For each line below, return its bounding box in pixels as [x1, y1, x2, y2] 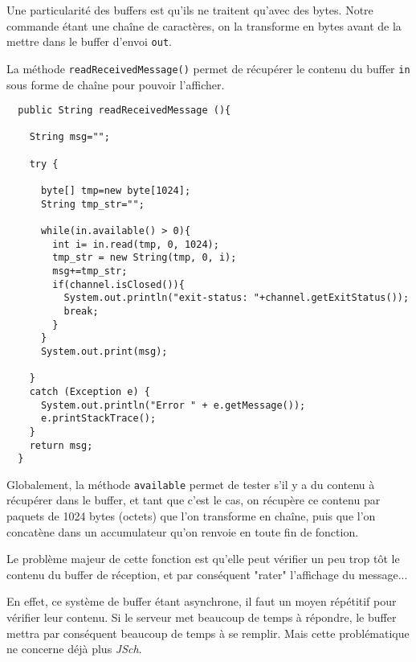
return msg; [29, 439, 93, 451]
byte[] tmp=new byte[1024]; [40, 185, 191, 197]
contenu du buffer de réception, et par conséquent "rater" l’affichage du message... [6, 565, 408, 582]
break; [63, 305, 99, 317]
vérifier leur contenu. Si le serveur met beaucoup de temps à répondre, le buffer [6, 609, 397, 626]
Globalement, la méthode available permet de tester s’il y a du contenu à [6, 475, 375, 492]
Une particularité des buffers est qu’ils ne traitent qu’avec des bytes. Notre [6, 2, 373, 18]
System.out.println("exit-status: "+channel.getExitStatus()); [63, 292, 410, 304]
